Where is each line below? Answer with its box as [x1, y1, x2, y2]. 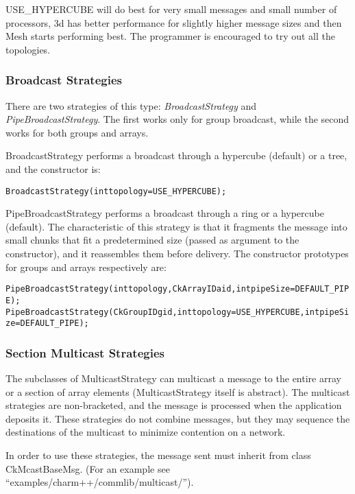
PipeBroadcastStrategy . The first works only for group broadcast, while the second [5, 112, 350, 126]
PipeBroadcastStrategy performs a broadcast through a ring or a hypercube [5, 206, 324, 220]
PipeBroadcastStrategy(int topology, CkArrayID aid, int [5, 284, 251, 294]
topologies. [5, 42, 51, 56]
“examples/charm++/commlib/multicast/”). [5, 475, 194, 489]
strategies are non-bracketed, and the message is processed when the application [5, 398, 342, 412]
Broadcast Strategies [5, 71, 122, 89]
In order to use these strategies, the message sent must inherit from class [5, 448, 311, 462]
